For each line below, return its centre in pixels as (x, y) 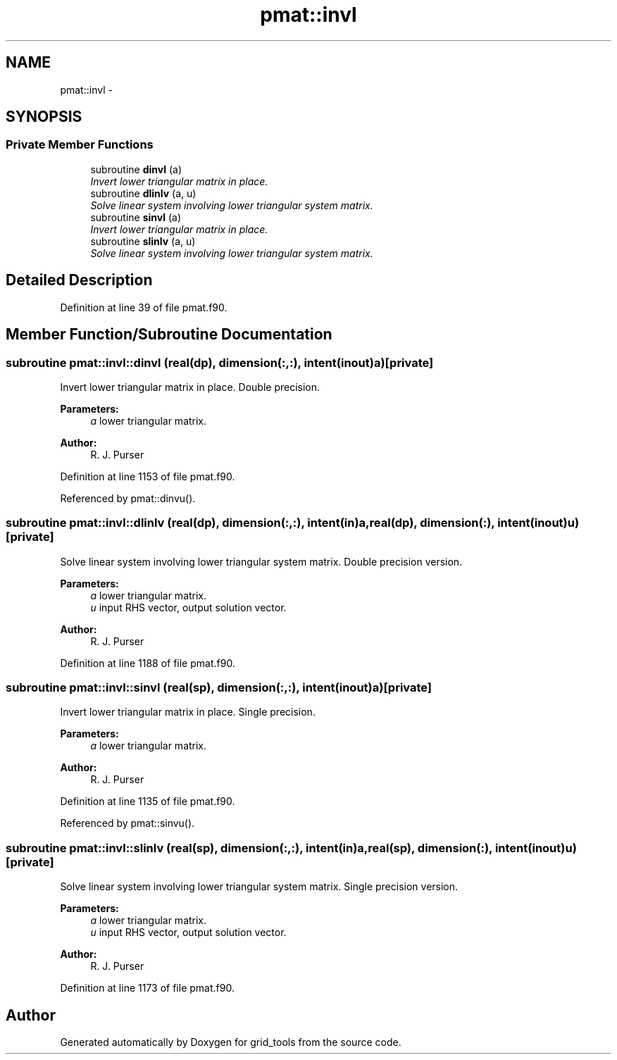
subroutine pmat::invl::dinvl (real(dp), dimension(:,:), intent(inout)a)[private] (220, 362)
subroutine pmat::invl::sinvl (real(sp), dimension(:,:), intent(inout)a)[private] (219, 687)
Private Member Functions (80, 145)
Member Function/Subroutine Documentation (169, 335)
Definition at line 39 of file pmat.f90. (144, 307)
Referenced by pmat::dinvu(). (128, 498)
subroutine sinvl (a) (136, 217)
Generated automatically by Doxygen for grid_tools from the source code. (231, 1042)
